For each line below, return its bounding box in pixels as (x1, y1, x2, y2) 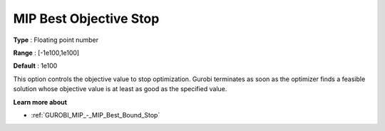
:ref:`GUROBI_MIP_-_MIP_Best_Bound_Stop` (31, 110, 160, 119)
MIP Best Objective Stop (13, 11, 160, 26)
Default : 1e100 (13, 61, 58, 70)
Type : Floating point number (13, 36, 99, 44)
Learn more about (13, 98, 68, 106)
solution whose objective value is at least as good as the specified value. (13, 85, 227, 93)
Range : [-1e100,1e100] (13, 48, 80, 57)
